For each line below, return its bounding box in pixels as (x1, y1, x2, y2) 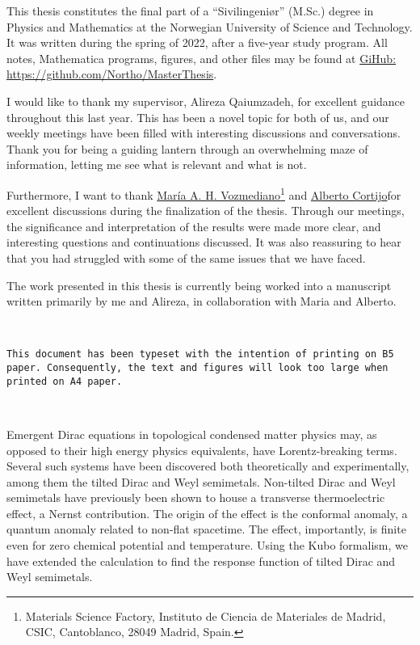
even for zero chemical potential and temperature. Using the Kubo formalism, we (6, 537, 408, 554)
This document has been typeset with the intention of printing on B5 (6, 348, 394, 360)
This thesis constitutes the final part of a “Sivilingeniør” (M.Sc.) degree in (6, 2, 374, 19)
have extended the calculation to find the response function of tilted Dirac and (6, 552, 396, 569)
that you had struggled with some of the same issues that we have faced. (6, 249, 366, 266)
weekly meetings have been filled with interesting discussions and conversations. (6, 124, 401, 141)
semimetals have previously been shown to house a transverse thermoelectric (6, 489, 385, 506)
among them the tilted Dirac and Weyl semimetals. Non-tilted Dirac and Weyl (6, 473, 396, 490)
